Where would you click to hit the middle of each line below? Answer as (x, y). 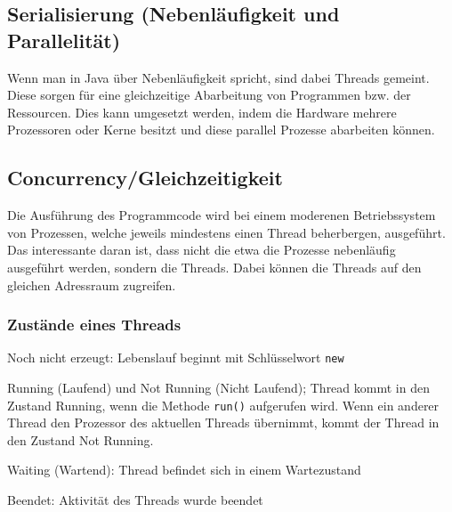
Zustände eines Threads (94, 325)
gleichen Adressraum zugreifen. (92, 284)
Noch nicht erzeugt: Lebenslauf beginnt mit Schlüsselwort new (176, 358)
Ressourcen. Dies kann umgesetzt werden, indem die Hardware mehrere (202, 112)
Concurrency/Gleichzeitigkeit (145, 178)
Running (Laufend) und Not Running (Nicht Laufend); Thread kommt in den (218, 388)
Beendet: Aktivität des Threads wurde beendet (135, 500)
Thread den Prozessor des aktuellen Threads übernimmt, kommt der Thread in (223, 423)
